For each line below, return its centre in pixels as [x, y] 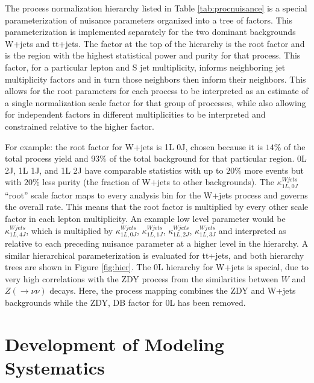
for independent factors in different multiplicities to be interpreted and [135, 114]
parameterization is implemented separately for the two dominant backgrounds [150, 32]
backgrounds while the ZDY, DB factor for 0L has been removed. [125, 302]
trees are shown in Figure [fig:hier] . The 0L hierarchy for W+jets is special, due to [157, 267]
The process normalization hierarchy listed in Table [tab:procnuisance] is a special [156, 8]
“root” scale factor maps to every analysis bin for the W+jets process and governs [156, 195]
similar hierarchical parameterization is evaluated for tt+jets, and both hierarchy [155, 255]
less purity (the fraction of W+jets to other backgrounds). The [158, 182]
